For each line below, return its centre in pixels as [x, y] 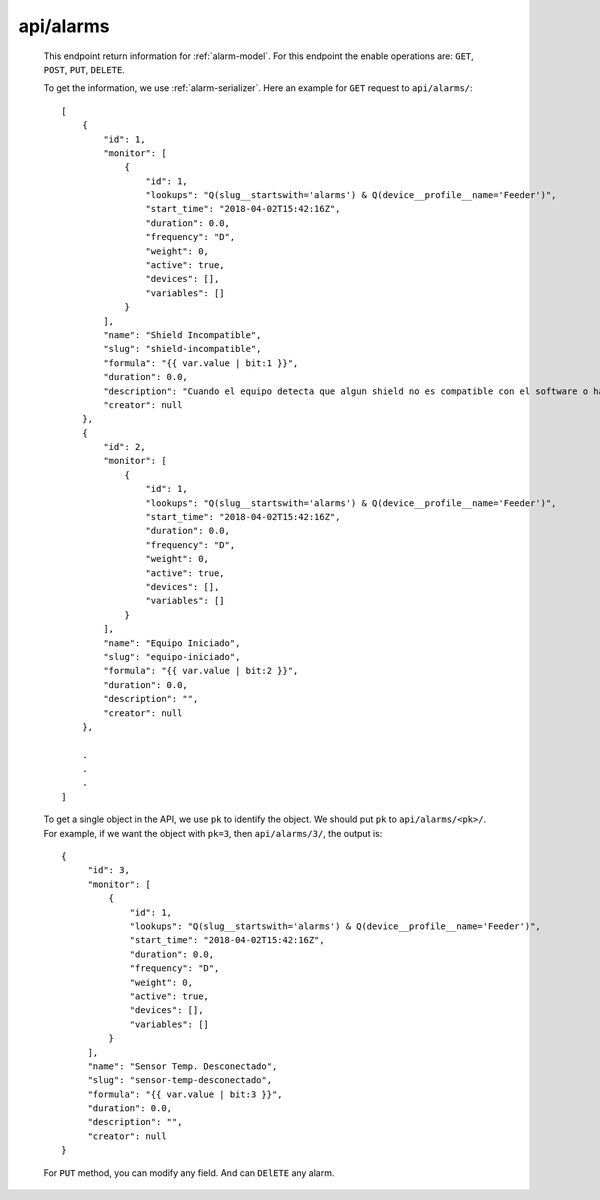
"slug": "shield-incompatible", [182, 349]
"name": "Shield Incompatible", [182, 334]
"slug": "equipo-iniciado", [172, 656]
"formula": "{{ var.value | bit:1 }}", [201, 363]
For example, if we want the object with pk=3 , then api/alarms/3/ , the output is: [213, 833]
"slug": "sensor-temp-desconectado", [180, 1080]
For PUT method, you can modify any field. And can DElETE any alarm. [189, 1172]
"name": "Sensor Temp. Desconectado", [182, 1066]
